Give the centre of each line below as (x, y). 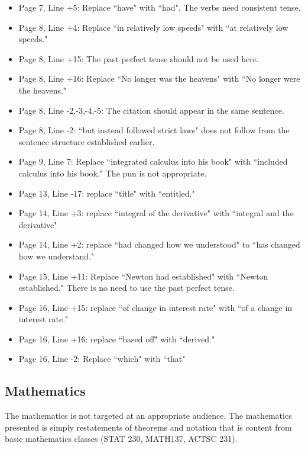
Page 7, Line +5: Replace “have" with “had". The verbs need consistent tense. (160, 7)
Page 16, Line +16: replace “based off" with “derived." (117, 339)
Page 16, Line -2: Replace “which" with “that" (102, 359)
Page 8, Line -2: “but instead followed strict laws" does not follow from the (154, 130)
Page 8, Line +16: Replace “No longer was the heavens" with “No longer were (159, 78)
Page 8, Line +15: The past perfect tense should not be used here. (139, 58)
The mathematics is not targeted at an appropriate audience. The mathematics (148, 416)
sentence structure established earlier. (87, 141)
